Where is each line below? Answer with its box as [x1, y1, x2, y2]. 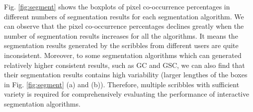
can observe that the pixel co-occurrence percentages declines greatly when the [4, 21, 244, 31]
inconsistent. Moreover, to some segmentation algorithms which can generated [4, 50, 242, 60]
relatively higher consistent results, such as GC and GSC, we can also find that [4, 59, 245, 70]
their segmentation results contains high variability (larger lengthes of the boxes [4, 69, 248, 80]
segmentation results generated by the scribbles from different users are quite [4, 40, 239, 51]
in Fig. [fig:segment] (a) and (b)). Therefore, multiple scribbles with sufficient [4, 79, 240, 89]
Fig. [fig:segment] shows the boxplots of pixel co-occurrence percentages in [4, 1, 230, 11]
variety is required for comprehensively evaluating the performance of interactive [4, 89, 250, 99]
